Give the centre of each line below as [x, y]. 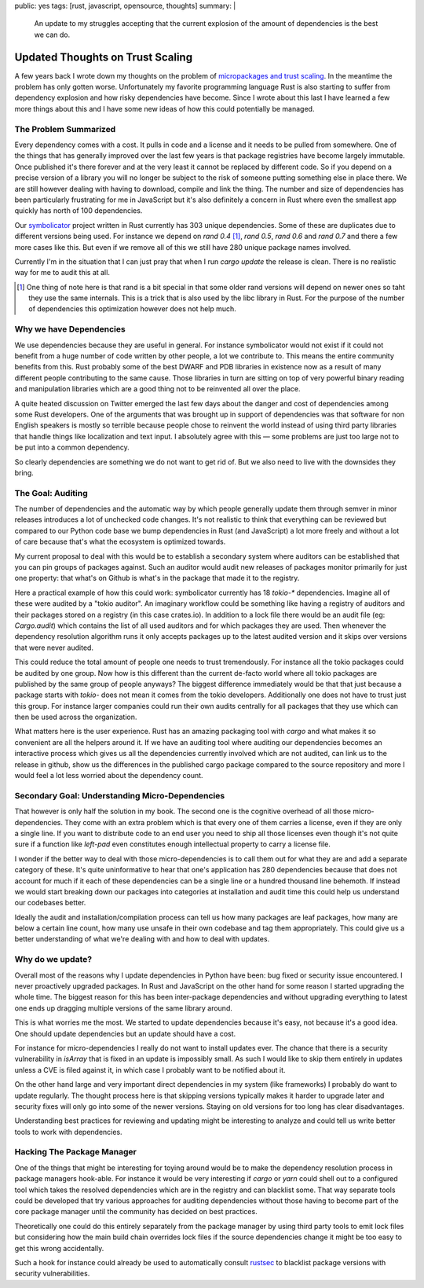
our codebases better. [50, 903]
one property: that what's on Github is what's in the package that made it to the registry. [157, 578]
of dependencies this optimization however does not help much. [133, 309]
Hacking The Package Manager [76, 1152]
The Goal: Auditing [51, 493]
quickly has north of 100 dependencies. [79, 211]
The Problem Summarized [65, 129]
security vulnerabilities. [52, 1274]
